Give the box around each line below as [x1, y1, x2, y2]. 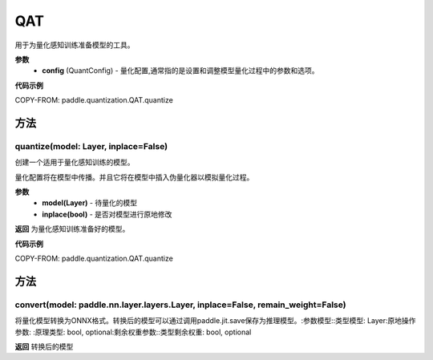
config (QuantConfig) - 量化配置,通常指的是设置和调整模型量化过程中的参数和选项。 [42, 66, 320, 75]
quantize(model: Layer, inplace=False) [14, 140, 168, 152]
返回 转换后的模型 [14, 342, 74, 351]
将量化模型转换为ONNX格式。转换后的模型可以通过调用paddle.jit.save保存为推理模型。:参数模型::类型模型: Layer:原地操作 [14, 316, 416, 326]
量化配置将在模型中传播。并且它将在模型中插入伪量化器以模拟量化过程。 [14, 172, 254, 182]
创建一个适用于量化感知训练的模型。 [14, 157, 135, 168]
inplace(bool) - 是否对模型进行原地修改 [42, 209, 172, 219]
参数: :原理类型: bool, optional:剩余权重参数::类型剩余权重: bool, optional [14, 327, 252, 337]
